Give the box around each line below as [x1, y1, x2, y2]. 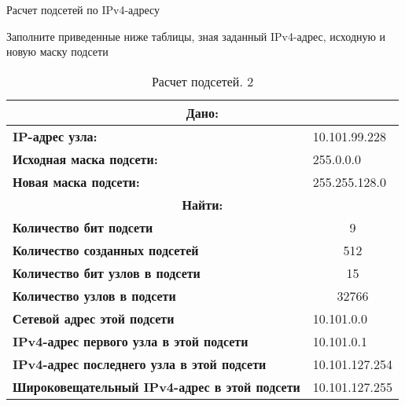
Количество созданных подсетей [13, 240, 199, 259]
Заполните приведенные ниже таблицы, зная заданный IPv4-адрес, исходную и [6, 27, 386, 44]
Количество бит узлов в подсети [13, 263, 201, 282]
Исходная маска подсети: [13, 149, 158, 168]
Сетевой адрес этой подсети [13, 309, 175, 327]
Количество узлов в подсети [13, 286, 176, 305]
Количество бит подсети [13, 218, 153, 236]
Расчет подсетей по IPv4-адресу [6, 2, 160, 17]
